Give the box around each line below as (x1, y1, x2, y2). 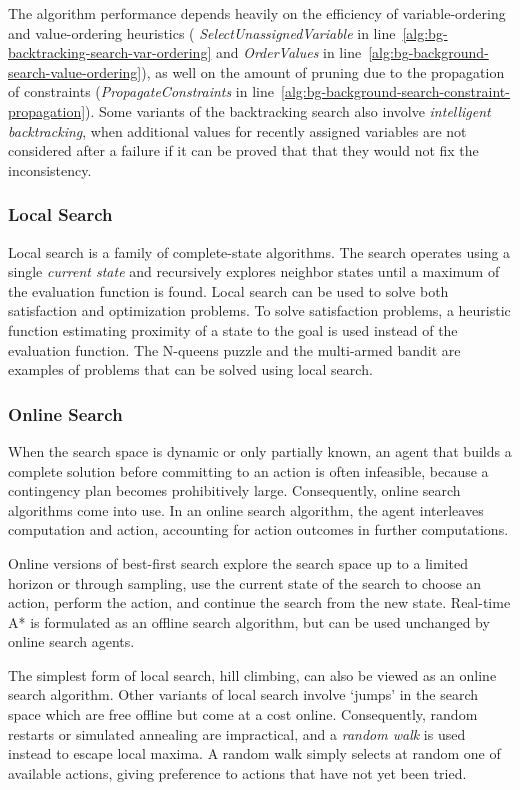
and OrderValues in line (215, 42, 362, 63)
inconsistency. (8, 159, 92, 180)
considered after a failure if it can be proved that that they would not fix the (8, 140, 479, 161)
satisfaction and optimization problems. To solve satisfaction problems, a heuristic (8, 300, 511, 321)
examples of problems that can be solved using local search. (8, 359, 373, 380)
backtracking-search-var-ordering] (8, 42, 212, 63)
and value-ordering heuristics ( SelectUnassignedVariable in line (8, 22, 396, 43)
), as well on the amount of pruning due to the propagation (141, 61, 505, 82)
